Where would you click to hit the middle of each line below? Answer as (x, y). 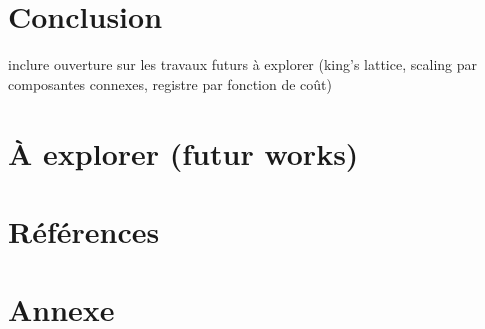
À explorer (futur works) (183, 152)
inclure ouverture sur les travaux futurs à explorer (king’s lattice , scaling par (242, 64)
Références (84, 230)
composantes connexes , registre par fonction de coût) (170, 83)
